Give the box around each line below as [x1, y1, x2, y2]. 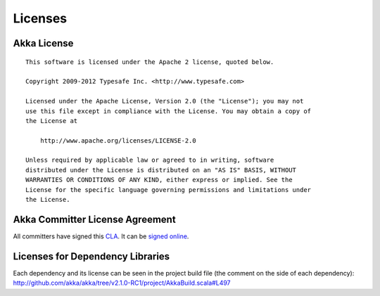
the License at [25, 117, 78, 124]
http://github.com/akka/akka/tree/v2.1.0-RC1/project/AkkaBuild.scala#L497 [13, 278, 232, 288]
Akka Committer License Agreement [13, 213, 176, 225]
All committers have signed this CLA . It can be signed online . [13, 232, 189, 240]
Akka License [13, 37, 74, 49]
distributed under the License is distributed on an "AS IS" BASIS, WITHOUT [25, 166, 297, 174]
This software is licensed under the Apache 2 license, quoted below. [25, 58, 274, 66]
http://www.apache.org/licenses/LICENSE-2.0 [39, 136, 196, 144]
